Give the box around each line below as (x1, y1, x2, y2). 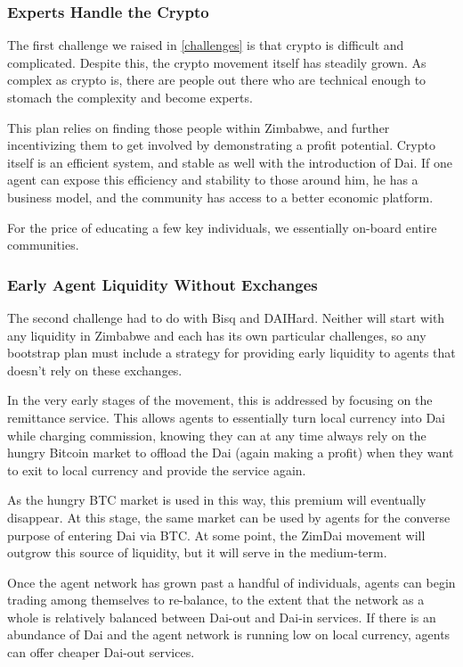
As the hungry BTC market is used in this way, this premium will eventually (7, 490, 426, 509)
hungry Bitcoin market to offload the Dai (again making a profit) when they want (7, 443, 454, 462)
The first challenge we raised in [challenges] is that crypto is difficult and (7, 36, 404, 54)
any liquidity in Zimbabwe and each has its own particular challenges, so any (7, 325, 426, 344)
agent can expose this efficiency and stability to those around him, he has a (7, 170, 418, 189)
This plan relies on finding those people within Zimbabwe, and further (7, 118, 390, 136)
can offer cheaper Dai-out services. (7, 643, 195, 662)
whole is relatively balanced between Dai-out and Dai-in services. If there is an (7, 607, 436, 626)
